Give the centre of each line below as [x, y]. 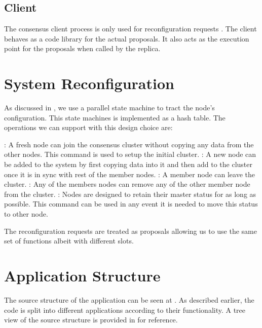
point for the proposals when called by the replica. [82, 48]
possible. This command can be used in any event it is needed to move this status [131, 204]
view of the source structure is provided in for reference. [91, 320]
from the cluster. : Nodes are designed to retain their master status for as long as [130, 194]
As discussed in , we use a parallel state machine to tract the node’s [109, 108]
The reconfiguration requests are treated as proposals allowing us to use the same [130, 231]
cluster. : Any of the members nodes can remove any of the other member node [127, 184]
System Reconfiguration [89, 83]
